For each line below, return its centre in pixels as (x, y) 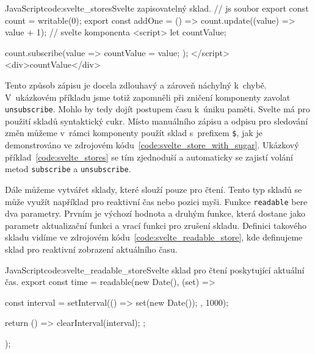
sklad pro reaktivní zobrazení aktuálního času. (91, 249)
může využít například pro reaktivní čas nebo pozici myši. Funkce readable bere (156, 201)
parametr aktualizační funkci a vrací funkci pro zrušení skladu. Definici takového (156, 225)
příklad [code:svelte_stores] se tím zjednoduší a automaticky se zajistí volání (149, 157)
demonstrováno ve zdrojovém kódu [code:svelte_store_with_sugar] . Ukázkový (152, 145)
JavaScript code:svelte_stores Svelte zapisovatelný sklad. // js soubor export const (157, 8)
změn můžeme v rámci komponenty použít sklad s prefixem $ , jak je (134, 133)
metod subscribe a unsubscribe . (68, 169)
